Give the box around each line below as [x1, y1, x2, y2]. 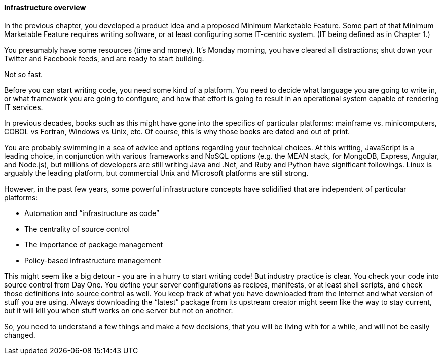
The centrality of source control [24, 224, 130, 233]
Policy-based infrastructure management [24, 256, 161, 265]
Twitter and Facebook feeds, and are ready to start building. [4, 54, 204, 63]
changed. [4, 330, 35, 339]
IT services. [4, 102, 43, 112]
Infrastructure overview [4, 3, 86, 12]
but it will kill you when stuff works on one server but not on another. [4, 306, 233, 315]
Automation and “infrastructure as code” [24, 208, 159, 218]
